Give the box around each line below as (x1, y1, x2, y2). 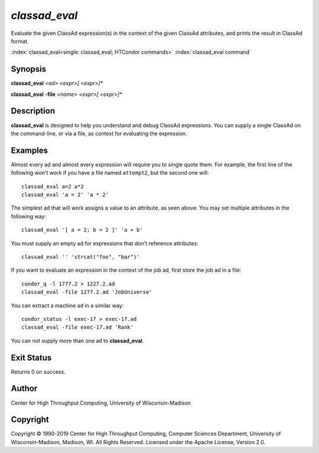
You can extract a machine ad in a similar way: (11, 302, 124, 309)
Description (11, 106, 56, 116)
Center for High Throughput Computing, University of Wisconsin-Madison (11, 399, 191, 406)
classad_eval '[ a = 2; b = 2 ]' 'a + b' (21, 227, 143, 233)
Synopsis (11, 64, 47, 74)
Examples (11, 145, 48, 155)
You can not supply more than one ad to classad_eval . (11, 337, 144, 344)
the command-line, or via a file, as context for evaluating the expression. (11, 130, 187, 137)
